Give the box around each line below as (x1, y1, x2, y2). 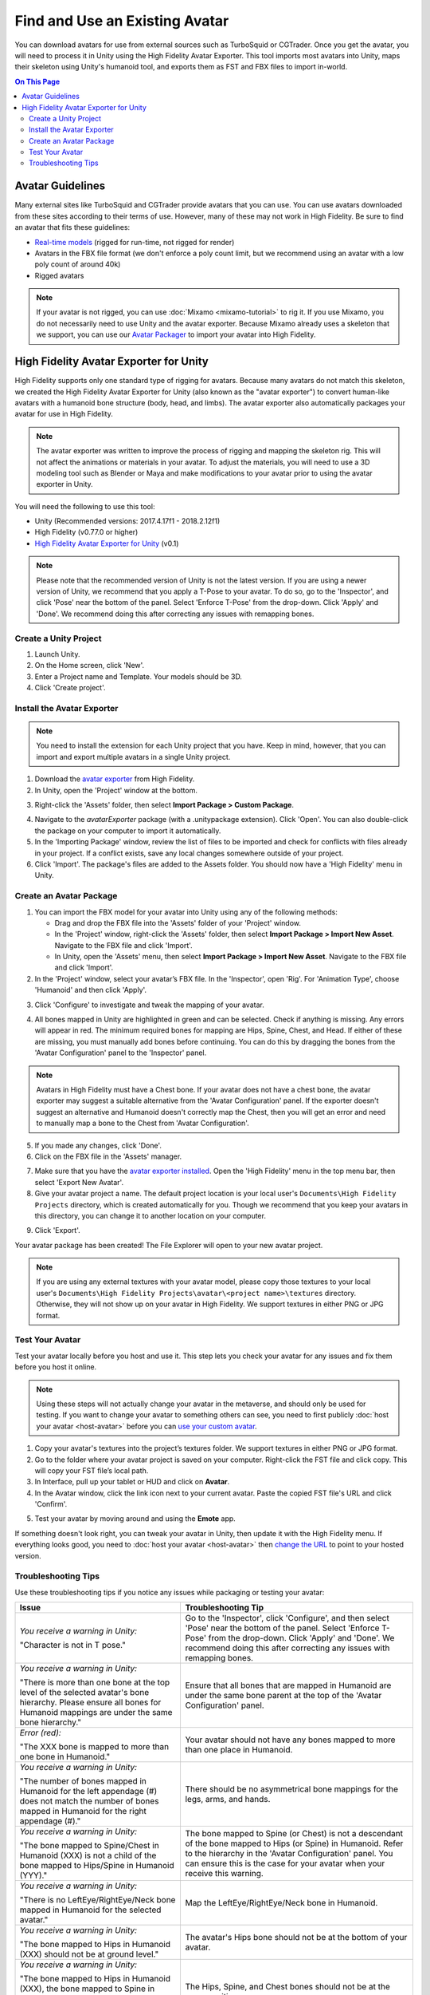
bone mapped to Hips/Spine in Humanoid (19, 1860, 174, 1871)
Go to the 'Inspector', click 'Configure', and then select (185, 1613, 389, 1624)
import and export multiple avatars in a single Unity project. (36, 752, 231, 761)
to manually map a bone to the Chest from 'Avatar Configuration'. (36, 1118, 250, 1128)
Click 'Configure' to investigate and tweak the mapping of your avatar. (34, 1000, 264, 1009)
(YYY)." (19, 1870, 48, 1881)
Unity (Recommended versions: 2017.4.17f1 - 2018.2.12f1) (34, 516, 221, 526)
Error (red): (19, 1728, 61, 1739)
